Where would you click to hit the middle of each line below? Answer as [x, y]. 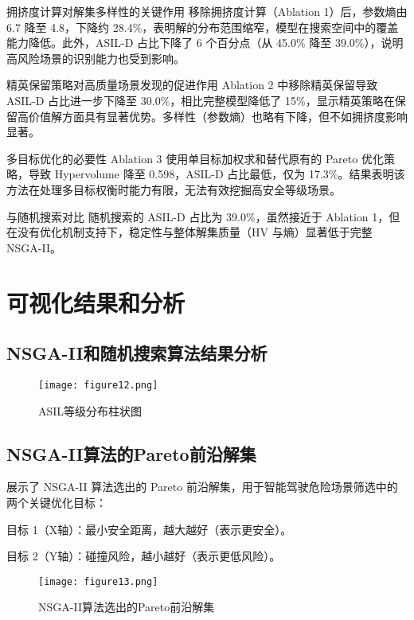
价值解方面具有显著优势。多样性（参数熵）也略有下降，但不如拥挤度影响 [218, 116]
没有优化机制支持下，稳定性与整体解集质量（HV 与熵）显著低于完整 [195, 232]
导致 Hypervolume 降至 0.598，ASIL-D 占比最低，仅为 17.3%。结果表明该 [217, 174]
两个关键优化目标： [57, 502]
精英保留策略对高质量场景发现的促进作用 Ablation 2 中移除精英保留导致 [192, 85]
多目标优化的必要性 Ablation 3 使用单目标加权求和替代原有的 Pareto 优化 [195, 158]
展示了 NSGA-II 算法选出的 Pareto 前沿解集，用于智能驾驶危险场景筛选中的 [202, 487]
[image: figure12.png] [98, 385]
